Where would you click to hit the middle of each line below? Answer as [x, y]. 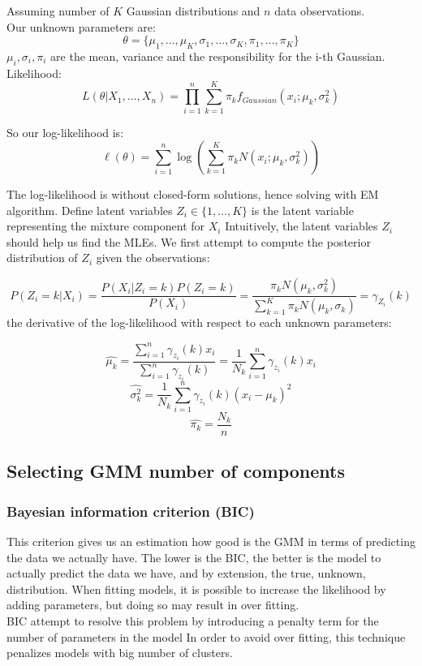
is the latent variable [302, 210]
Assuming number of [58, 11]
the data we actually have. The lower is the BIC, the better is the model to [194, 557]
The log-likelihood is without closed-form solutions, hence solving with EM [193, 194]
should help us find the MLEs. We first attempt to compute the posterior [189, 241]
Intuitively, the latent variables [301, 226]
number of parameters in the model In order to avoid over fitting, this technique [206, 636]
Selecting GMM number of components [176, 471]
